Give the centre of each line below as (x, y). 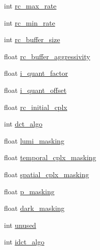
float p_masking (29, 191)
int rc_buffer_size (32, 39)
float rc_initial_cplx (36, 107)
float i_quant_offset (35, 90)
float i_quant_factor (36, 73)
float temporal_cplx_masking (50, 157)
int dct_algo (23, 124)
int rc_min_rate (30, 22)
